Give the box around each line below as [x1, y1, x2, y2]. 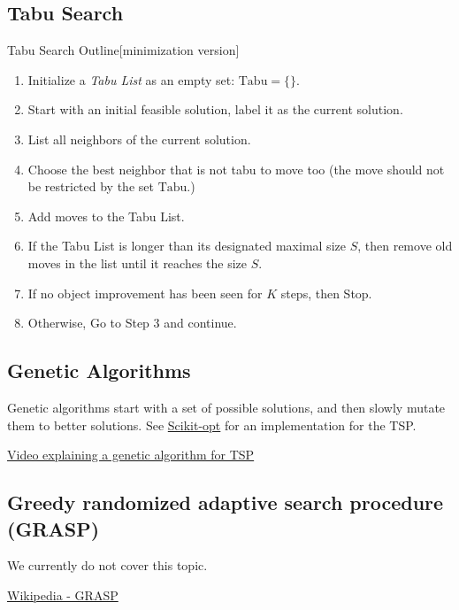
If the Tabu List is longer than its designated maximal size [27, 236, 346, 255]
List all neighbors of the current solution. [27, 129, 251, 148]
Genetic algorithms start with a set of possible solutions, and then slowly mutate [7, 398, 446, 416]
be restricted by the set [27, 177, 154, 196]
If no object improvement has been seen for [27, 283, 263, 302]
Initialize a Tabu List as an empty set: [27, 70, 235, 89]
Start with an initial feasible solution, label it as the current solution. [27, 100, 403, 119]
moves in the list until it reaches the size [27, 253, 248, 272]
